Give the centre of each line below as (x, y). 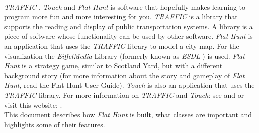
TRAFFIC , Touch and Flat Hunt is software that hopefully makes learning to (125, 6)
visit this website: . (33, 105)
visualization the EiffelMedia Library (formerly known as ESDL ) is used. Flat (124, 55)
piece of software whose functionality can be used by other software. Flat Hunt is (128, 36)
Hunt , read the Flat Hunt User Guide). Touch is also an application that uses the (129, 85)
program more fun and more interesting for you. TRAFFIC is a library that (121, 16)
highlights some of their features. (55, 124)
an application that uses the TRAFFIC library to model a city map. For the (122, 45)
